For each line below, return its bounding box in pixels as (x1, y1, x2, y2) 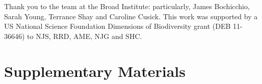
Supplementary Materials (4, 60, 186, 81)
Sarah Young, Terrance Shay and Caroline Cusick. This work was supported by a (4, 11, 258, 21)
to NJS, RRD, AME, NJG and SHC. (27, 30, 142, 41)
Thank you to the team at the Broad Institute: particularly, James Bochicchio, (4, 1, 250, 11)
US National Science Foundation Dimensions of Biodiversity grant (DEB (4, 21, 231, 31)
